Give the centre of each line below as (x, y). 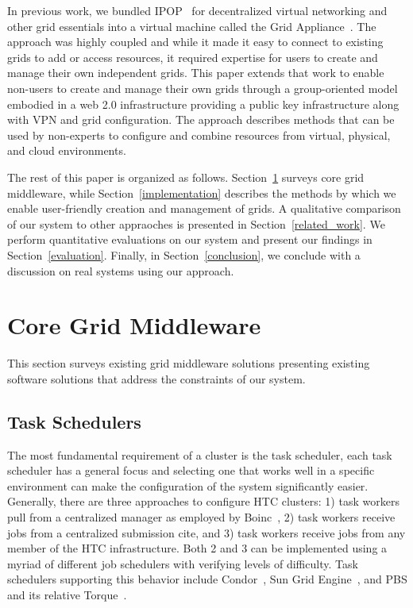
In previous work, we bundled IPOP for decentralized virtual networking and (197, 10)
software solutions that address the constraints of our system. (156, 378)
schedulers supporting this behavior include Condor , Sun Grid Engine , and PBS (207, 579)
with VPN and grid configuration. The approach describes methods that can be (201, 119)
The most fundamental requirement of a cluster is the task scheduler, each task (200, 454)
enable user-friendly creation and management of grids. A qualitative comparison (204, 208)
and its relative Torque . (67, 594)
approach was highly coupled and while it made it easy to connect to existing (195, 42)
